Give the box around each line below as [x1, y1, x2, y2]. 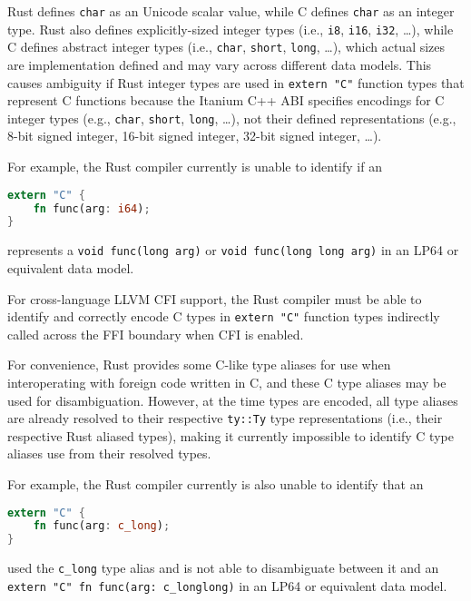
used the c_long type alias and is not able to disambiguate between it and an [7, 558, 439, 577]
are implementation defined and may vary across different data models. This [7, 54, 432, 74]
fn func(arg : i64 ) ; [33, 202, 151, 215]
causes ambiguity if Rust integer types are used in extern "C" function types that [7, 73, 465, 92]
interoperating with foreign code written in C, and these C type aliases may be [7, 372, 446, 391]
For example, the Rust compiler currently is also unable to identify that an [7, 475, 424, 493]
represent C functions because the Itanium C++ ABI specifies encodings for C [7, 91, 445, 110]
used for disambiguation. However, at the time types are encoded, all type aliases [7, 390, 458, 409]
